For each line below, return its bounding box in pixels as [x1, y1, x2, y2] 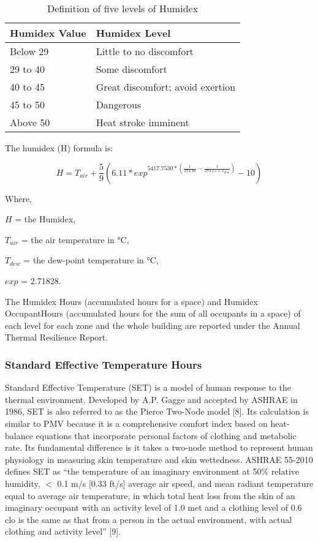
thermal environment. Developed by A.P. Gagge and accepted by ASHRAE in [5, 393, 298, 405]
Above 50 [10, 115, 50, 129]
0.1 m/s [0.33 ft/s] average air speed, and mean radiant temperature [57, 476, 314, 489]
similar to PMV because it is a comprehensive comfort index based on [5, 416, 268, 429]
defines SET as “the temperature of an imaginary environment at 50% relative [5, 465, 300, 478]
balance [5, 429, 33, 442]
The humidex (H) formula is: [5, 141, 113, 154]
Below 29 [10, 44, 49, 58]
